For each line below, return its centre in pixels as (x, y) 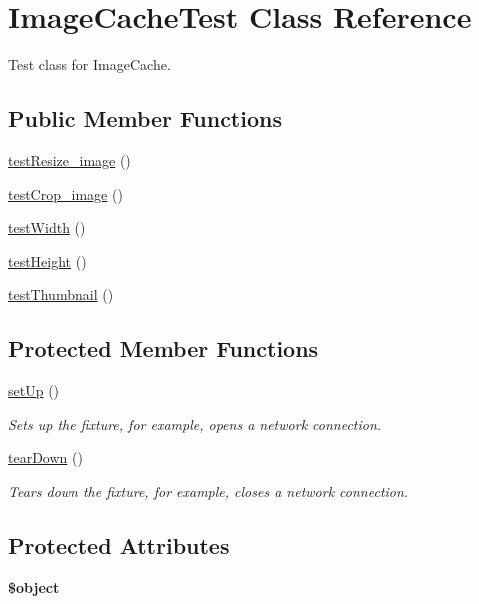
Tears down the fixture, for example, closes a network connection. (208, 490)
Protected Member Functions (163, 348)
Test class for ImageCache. (89, 64)
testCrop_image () (65, 193)
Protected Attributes (119, 544)
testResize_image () (69, 159)
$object (34, 586)
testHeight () (47, 260)
